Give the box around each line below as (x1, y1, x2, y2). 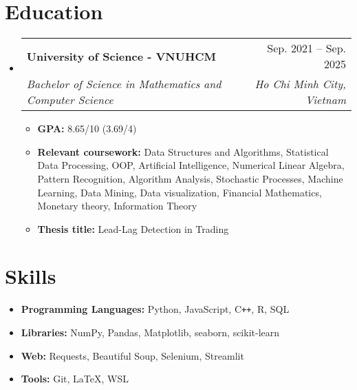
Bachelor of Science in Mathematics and (26, 76, 221, 92)
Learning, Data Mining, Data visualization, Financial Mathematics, (37, 185, 322, 199)
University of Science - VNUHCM (26, 48, 217, 64)
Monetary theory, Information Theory (37, 198, 197, 213)
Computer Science (26, 92, 113, 108)
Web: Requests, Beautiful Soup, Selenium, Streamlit (21, 348, 244, 362)
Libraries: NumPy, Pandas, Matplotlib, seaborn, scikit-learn (21, 325, 280, 340)
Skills (5, 262, 56, 290)
